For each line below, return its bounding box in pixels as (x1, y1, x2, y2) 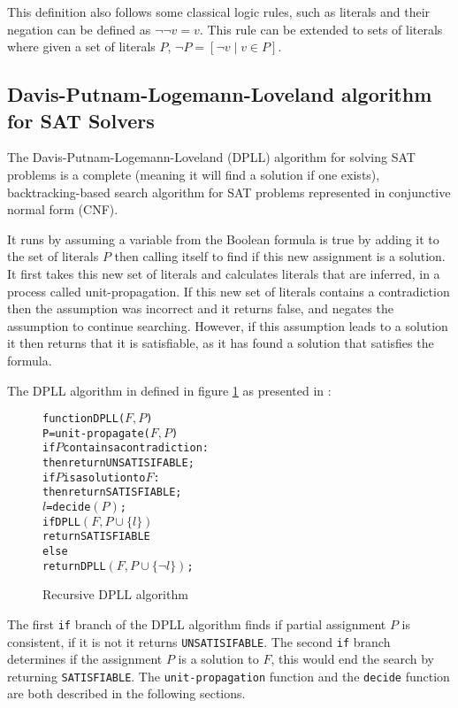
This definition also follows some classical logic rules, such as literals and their (7, 3, 431, 20)
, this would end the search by (271, 650, 434, 668)
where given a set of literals (7, 37, 156, 56)
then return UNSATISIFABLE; (42, 457, 195, 470)
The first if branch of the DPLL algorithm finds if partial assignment (7, 614, 386, 633)
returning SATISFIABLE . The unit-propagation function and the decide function (7, 666, 450, 685)
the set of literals (7, 247, 99, 265)
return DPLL (42, 559, 106, 573)
